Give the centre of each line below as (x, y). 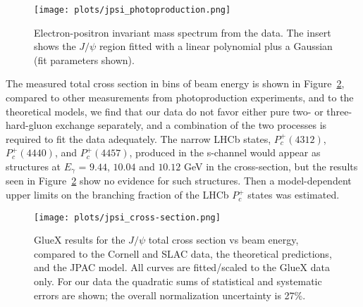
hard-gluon (29, 125)
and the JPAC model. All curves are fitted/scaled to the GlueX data (182, 267)
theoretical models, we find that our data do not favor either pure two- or (165, 111)
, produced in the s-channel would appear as (225, 152)
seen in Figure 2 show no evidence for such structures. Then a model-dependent (179, 181)
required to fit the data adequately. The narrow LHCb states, (139, 138)
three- (339, 111)
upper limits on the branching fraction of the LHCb (117, 195)
